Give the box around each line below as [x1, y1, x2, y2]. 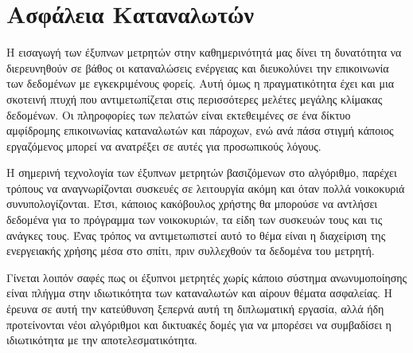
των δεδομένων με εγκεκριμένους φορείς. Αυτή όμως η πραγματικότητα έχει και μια [6, 75, 395, 92]
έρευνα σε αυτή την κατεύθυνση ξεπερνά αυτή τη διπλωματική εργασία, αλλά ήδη [6, 300, 384, 317]
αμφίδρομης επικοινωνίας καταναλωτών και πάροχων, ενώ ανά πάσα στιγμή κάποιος [6, 122, 394, 139]
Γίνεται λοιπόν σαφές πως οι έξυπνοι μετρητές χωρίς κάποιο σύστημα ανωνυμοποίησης [6, 269, 407, 285]
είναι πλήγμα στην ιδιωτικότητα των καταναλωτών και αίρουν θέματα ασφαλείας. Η [6, 284, 393, 301]
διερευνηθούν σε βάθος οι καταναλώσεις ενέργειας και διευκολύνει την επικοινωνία [6, 59, 389, 76]
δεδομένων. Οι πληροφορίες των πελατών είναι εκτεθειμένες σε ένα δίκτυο [6, 106, 351, 123]
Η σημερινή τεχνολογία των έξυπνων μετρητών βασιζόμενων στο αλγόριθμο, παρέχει [6, 164, 397, 181]
